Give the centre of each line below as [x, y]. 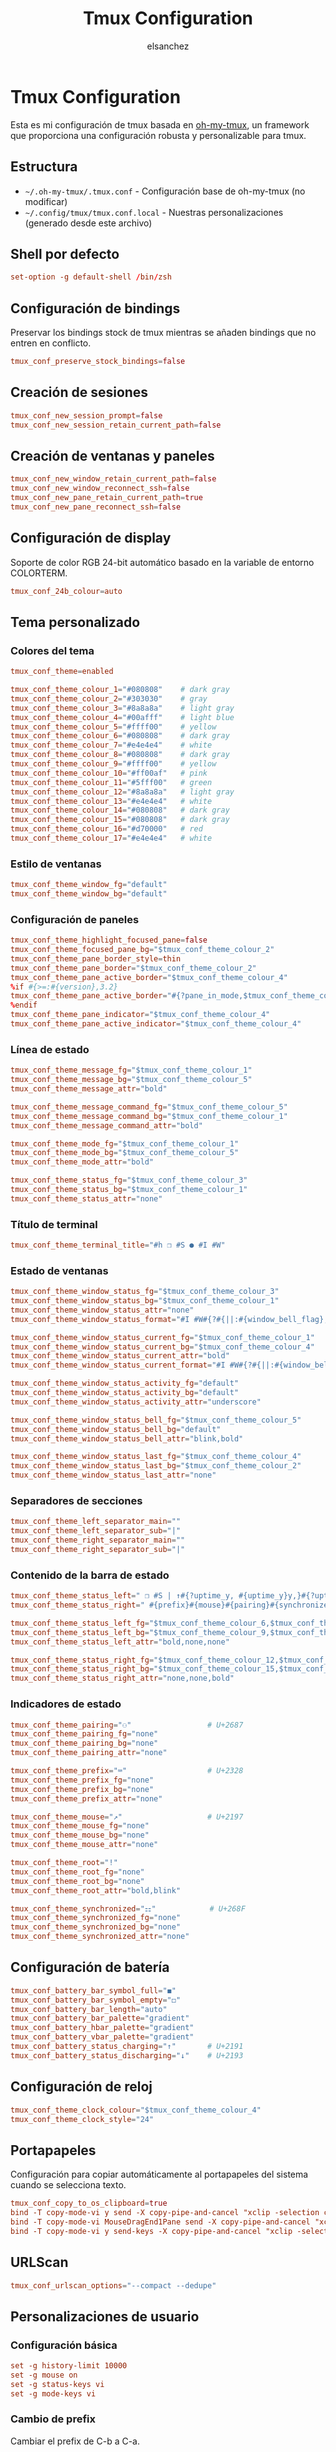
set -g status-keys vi [57, 2384]
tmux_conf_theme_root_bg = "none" [77, 1881]
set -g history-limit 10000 [69, 2366]
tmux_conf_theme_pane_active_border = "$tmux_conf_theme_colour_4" [149, 977]
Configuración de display [91, 538]
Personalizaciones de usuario [105, 2316]
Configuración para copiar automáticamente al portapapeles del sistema [159, 2174]
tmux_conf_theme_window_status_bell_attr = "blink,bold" [127, 1438]
